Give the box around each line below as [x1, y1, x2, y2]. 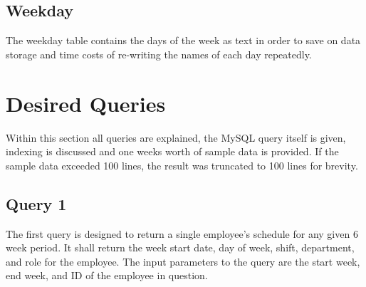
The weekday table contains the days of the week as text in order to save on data [6, 33, 361, 48]
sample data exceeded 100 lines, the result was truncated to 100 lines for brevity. [6, 157, 358, 172]
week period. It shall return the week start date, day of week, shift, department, [6, 240, 355, 255]
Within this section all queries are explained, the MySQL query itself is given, [6, 130, 346, 145]
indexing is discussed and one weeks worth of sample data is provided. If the [6, 144, 339, 159]
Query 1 [6, 192, 67, 214]
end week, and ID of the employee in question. [6, 268, 208, 283]
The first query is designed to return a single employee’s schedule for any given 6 [6, 226, 358, 241]
